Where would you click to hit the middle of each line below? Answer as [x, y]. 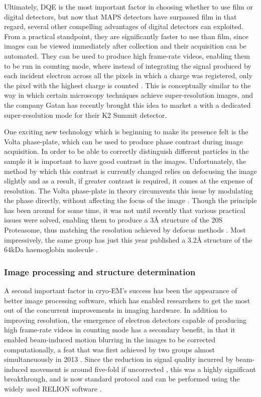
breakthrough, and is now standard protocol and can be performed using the [122, 379]
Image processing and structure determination [100, 271]
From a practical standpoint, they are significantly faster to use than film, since [126, 36]
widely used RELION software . [53, 388]
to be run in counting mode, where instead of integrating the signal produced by [128, 65]
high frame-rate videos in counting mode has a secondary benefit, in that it [120, 330]
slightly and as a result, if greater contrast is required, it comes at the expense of [128, 181]
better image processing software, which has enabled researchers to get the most [127, 300]
